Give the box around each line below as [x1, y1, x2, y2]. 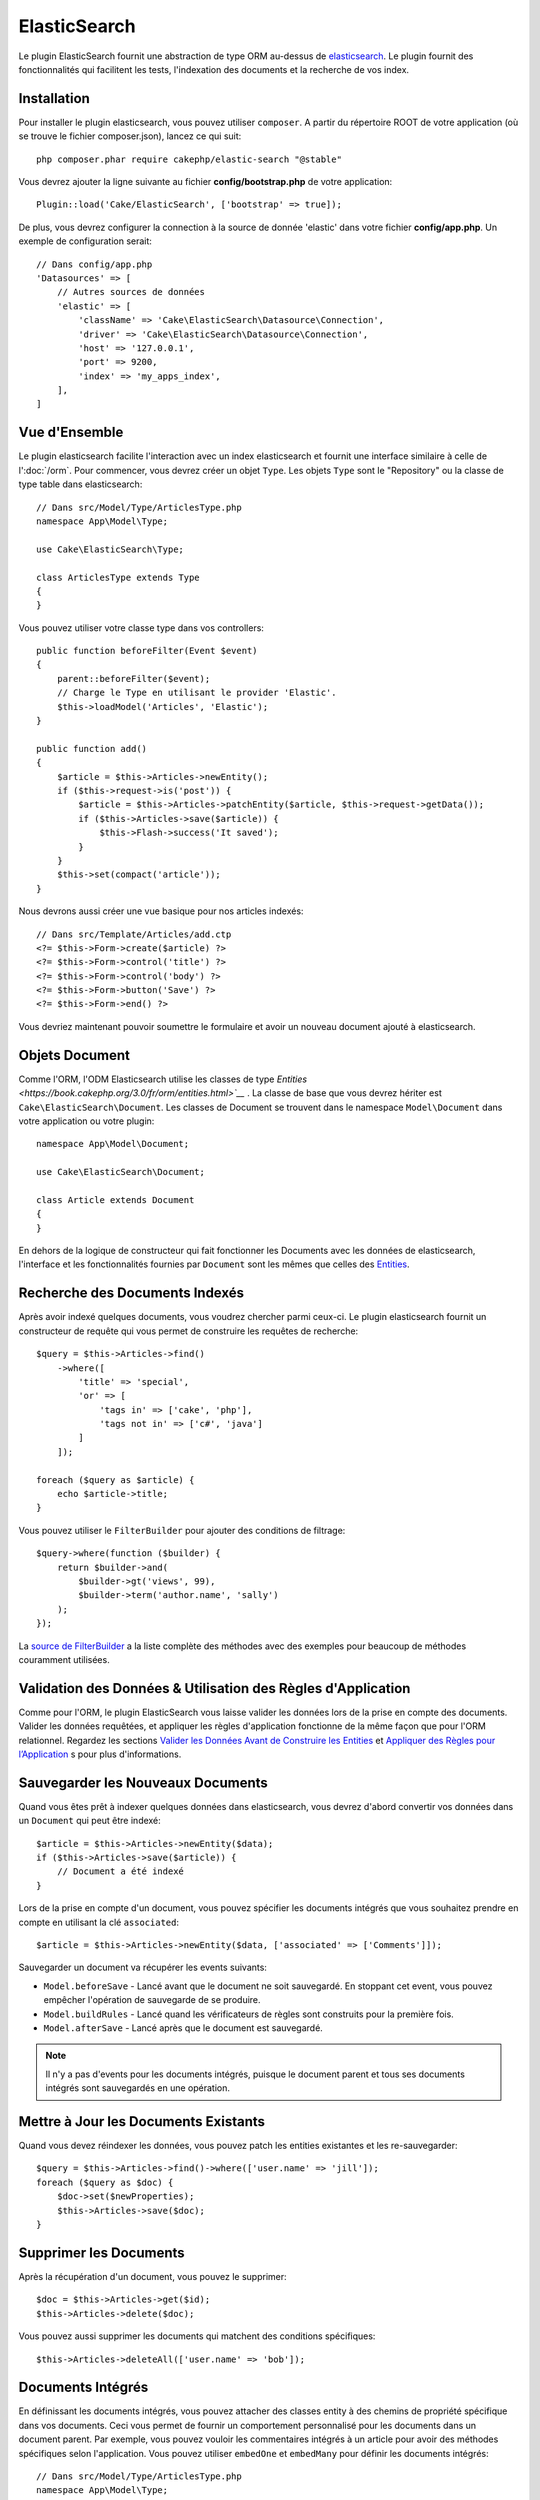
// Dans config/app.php [36, 258, 153, 270]
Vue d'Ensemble [18, 424, 124, 441]
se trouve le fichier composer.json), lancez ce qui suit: [18, 130, 242, 142]
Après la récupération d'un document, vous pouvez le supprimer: [18, 2270, 287, 2282]
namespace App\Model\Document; [36, 1138, 190, 1150]
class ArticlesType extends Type [36, 571, 200, 583]
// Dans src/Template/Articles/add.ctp [36, 928, 232, 940]
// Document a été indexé [56, 1866, 185, 1877]
